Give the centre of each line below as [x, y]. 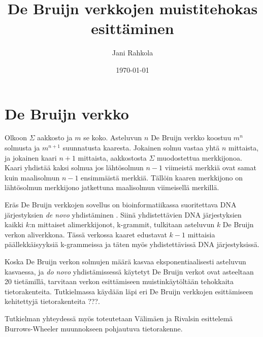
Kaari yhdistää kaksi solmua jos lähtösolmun [74, 167]
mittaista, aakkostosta [112, 157]
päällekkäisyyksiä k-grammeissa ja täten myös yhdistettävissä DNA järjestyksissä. [132, 244]
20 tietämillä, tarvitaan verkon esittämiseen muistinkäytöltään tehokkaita [119, 281]
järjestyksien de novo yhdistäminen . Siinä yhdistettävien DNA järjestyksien [123, 214]
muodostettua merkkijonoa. [200, 157]
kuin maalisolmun [32, 177]
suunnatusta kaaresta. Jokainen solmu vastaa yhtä [141, 148]
